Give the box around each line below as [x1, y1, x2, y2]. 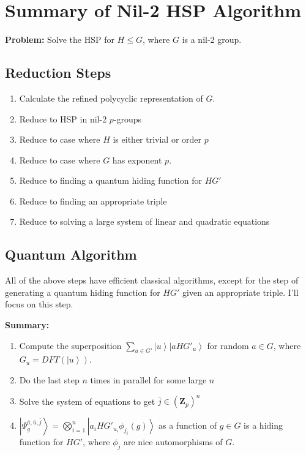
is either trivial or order [113, 133, 202, 146]
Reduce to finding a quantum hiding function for [19, 174, 202, 187]
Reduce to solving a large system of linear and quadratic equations [19, 215, 270, 228]
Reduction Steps [5, 63, 111, 82]
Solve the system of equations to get [19, 394, 155, 407]
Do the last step [19, 374, 80, 386]
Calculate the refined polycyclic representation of [19, 91, 203, 104]
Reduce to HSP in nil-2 [19, 112, 107, 125]
